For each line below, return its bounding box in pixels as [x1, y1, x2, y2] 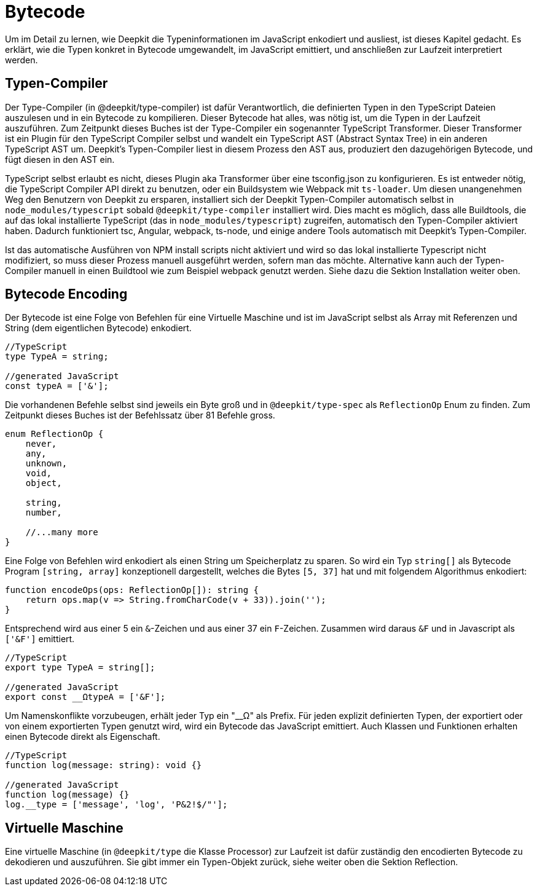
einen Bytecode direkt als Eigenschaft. [5, 731, 160, 742]
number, [25, 508, 62, 518]
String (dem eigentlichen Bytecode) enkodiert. [5, 323, 192, 334]
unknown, [25, 458, 68, 469]
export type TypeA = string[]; [5, 662, 155, 673]
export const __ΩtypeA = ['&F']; [5, 692, 166, 702]
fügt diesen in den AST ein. [5, 154, 115, 165]
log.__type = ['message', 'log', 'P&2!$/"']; [5, 799, 228, 810]
